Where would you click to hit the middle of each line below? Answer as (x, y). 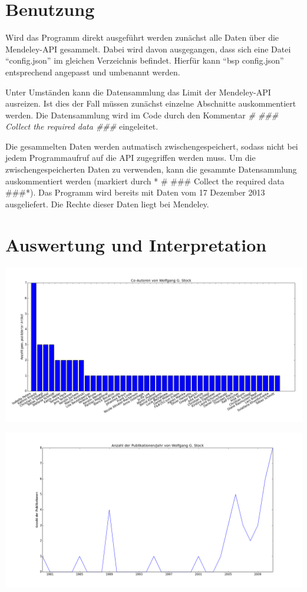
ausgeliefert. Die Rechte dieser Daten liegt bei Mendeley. (107, 204)
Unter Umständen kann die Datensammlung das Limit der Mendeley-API (138, 92)
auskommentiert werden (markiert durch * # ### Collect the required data (145, 181)
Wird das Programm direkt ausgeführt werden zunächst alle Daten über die (142, 37)
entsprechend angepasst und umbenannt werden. (93, 72)
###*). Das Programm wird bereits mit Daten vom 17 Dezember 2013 (135, 192)
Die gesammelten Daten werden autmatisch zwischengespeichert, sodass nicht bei (152, 146)
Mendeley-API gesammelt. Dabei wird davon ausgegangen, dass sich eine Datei (148, 49)
